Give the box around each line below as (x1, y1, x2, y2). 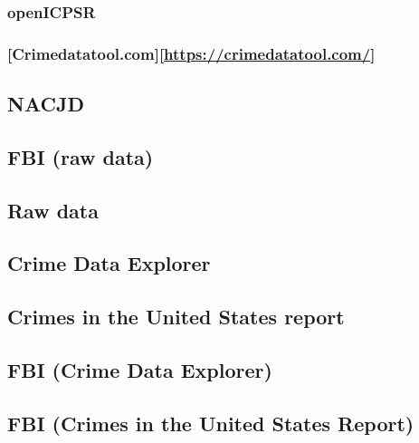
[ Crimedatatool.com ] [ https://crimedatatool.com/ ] (7, 42, 376, 64)
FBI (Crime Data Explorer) (7, 355, 272, 383)
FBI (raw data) (7, 142, 154, 170)
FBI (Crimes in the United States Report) (7, 409, 414, 437)
